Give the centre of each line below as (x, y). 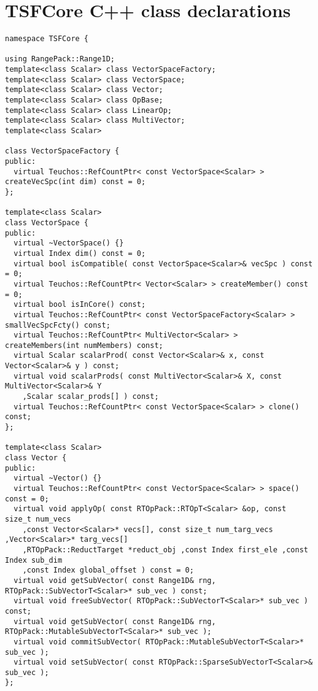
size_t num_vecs (38, 519)
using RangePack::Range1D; (60, 59)
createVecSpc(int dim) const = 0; (76, 182)
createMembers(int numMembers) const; (84, 345)
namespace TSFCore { (47, 39)
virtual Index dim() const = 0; (80, 253)
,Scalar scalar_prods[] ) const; (91, 397)
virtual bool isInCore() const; (80, 305)
